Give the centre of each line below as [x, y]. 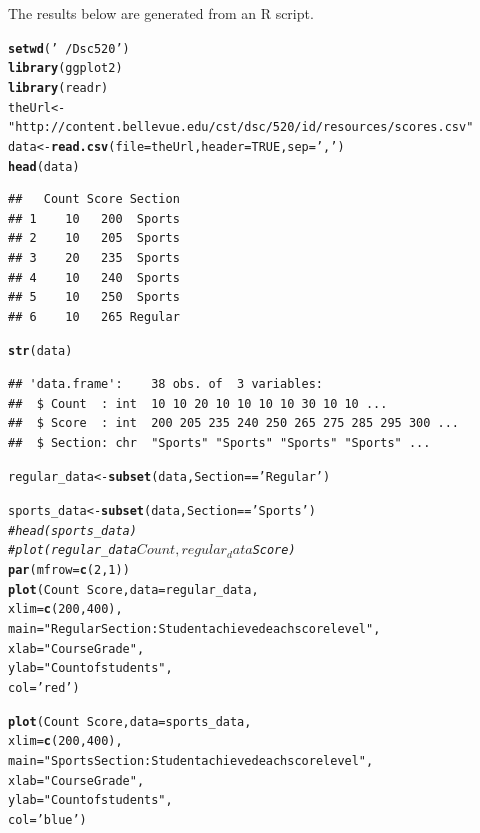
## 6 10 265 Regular [94, 316]
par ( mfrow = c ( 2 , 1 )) [69, 570]
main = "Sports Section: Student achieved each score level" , [191, 760]
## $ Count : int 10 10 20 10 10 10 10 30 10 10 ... [198, 403]
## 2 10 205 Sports [94, 238]
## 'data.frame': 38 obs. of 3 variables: [165, 384]
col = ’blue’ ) [47, 819]
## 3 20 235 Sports [94, 257]
